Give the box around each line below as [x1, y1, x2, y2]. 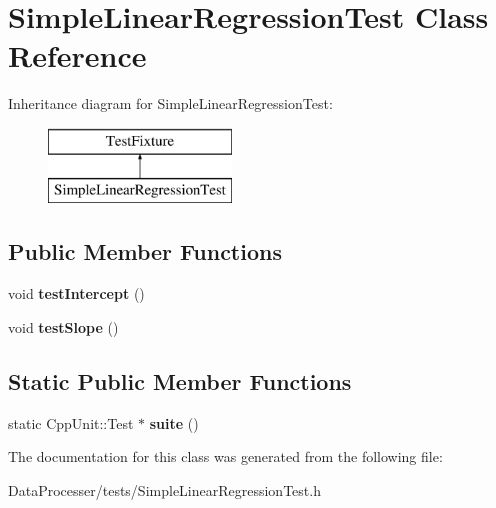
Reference [8, 35, 147, 76]
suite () [149, 412, 199, 433]
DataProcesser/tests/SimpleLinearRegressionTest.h [8, 479, 321, 500]
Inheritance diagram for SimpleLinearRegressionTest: [8, 93, 333, 114]
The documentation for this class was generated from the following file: [8, 446, 443, 467]
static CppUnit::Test [8, 412, 134, 433]
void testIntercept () [8, 283, 145, 304]
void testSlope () [8, 316, 119, 337]
